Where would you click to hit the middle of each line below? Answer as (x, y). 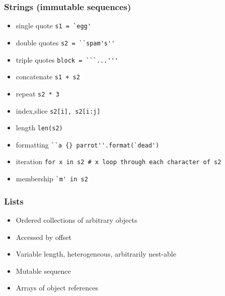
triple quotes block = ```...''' (67, 59)
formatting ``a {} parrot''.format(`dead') (88, 144)
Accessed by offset (44, 237)
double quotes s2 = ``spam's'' (65, 42)
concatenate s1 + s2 (48, 77)
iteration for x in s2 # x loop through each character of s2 (119, 161)
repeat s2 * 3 (38, 93)
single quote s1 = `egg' (53, 26)
